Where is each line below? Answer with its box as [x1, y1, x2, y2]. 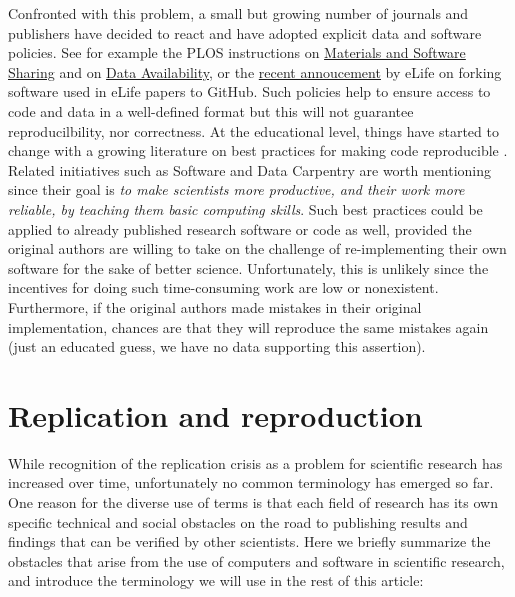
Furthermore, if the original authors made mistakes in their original [8, 296, 422, 317]
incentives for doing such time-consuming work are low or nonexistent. [8, 277, 439, 298]
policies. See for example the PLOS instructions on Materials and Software [8, 42, 466, 63]
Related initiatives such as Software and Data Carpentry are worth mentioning [8, 159, 492, 180]
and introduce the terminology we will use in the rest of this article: [8, 570, 424, 591]
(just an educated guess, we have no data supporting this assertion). [8, 336, 426, 357]
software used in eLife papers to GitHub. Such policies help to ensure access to [8, 81, 491, 102]
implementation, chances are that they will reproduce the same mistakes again [8, 316, 489, 337]
